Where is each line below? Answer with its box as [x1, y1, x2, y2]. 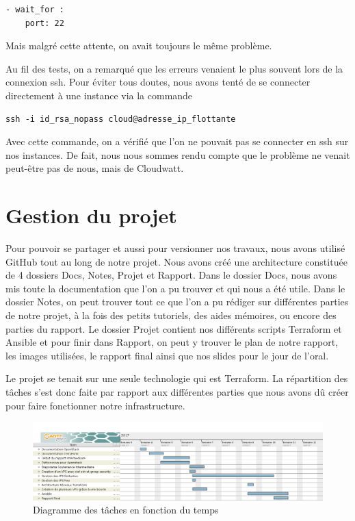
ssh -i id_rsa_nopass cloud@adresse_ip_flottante [5, 114, 236, 124]
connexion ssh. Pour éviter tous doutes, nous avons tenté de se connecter [5, 75, 311, 89]
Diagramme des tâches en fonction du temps [33, 503, 219, 517]
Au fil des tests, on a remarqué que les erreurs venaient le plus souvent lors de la [5, 61, 343, 75]
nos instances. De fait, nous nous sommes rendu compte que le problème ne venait [5, 147, 350, 162]
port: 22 [25, 18, 64, 28]
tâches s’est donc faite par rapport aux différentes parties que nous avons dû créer [5, 385, 349, 398]
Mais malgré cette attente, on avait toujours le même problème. [5, 38, 272, 53]
